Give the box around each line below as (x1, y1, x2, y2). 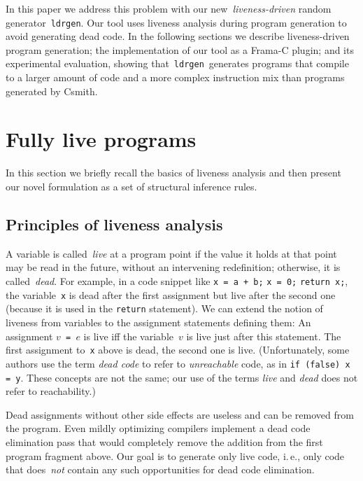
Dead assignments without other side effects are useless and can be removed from (6, 407, 354, 421)
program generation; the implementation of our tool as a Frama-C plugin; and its (6, 42, 354, 57)
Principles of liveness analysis (6, 213, 223, 235)
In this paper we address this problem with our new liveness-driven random (6, 1, 332, 15)
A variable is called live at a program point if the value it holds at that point (6, 246, 337, 260)
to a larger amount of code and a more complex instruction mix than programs (6, 70, 345, 85)
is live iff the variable (83, 328, 174, 343)
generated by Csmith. (6, 83, 98, 98)
